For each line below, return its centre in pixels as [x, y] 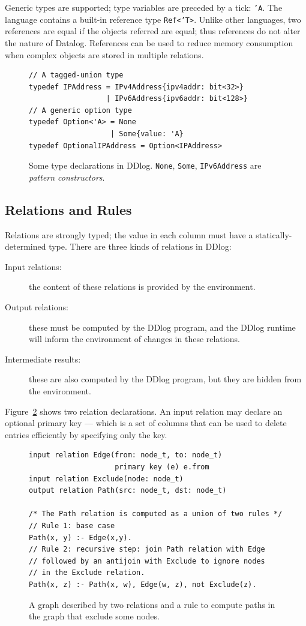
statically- [274, 234]
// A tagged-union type [76, 75]
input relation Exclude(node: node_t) [106, 479]
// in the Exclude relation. [87, 573]
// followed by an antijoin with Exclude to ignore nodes [147, 561]
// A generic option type [80, 110]
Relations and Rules [68, 209]
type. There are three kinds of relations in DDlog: [140, 246]
